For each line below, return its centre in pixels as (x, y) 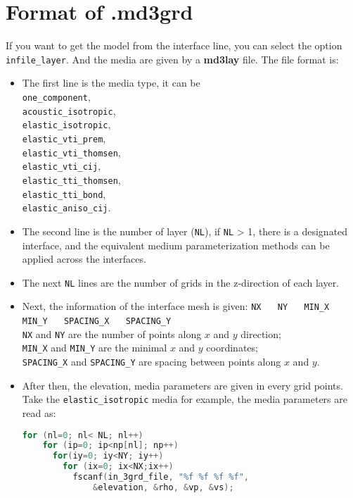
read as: (39, 412)
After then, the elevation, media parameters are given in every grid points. (182, 385)
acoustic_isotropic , (69, 110)
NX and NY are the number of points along (112, 334)
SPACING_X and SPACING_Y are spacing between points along (152, 361)
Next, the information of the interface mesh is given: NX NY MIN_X (176, 306)
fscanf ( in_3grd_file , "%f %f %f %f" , (161, 477)
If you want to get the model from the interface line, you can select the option (174, 45)
